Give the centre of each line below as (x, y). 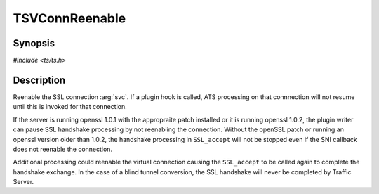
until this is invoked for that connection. (70, 107)
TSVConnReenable (69, 18)
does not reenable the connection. (62, 149)
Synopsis (34, 43)
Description (39, 80)
